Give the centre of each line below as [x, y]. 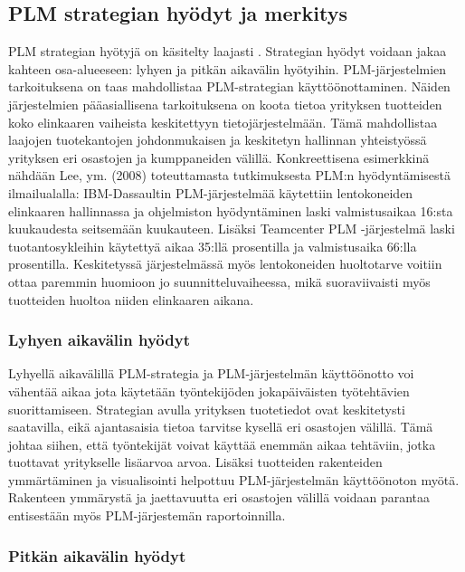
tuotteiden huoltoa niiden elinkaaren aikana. [131, 299]
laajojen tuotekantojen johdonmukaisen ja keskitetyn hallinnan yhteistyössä [218, 140]
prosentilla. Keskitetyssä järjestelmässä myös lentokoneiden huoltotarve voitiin [225, 264]
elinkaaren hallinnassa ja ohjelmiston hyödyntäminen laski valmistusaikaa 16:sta [231, 210]
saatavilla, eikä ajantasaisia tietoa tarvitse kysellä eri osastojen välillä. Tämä [221, 427]
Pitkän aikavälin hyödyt [97, 555]
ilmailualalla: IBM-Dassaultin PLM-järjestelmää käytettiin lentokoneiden [211, 192]
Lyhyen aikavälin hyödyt [99, 340]
